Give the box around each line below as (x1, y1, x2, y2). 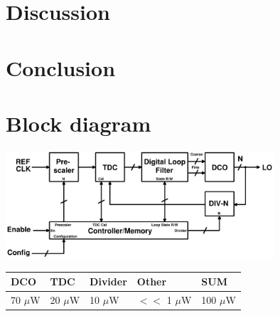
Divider (90, 274, 127, 289)
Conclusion (6, 53, 116, 82)
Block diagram (6, 108, 151, 137)
